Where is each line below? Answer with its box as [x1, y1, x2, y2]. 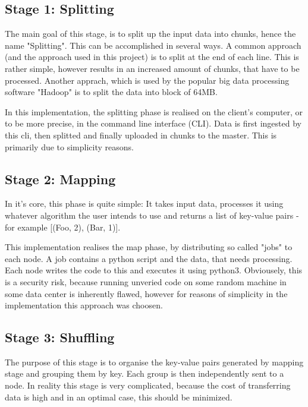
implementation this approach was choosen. [5, 299, 163, 311]
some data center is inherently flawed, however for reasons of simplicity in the [5, 287, 288, 299]
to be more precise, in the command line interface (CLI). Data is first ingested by [5, 117, 301, 130]
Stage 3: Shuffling [5, 328, 115, 346]
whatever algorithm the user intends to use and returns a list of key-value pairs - [5, 209, 299, 221]
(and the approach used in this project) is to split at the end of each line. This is [5, 51, 299, 63]
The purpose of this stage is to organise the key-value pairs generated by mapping [5, 355, 304, 368]
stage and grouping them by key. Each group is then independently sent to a [5, 367, 284, 380]
